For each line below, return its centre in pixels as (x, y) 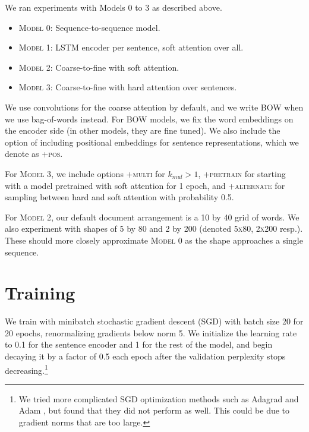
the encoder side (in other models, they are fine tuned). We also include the (143, 130)
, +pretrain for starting (242, 173)
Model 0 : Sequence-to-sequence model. (89, 27)
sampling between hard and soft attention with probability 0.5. (119, 197)
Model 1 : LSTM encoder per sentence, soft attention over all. (131, 47)
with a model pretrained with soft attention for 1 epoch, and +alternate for (145, 185)
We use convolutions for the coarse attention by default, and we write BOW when (154, 107)
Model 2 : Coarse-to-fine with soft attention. (99, 67)
